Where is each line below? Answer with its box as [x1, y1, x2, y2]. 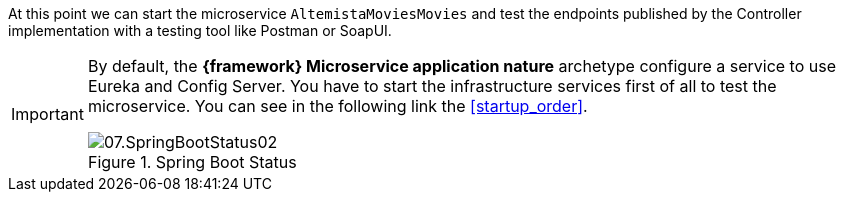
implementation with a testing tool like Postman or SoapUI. [8, 22, 392, 39]
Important [11, 104, 84, 124]
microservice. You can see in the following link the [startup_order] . [87, 96, 588, 116]
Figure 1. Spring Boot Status [87, 152, 297, 172]
